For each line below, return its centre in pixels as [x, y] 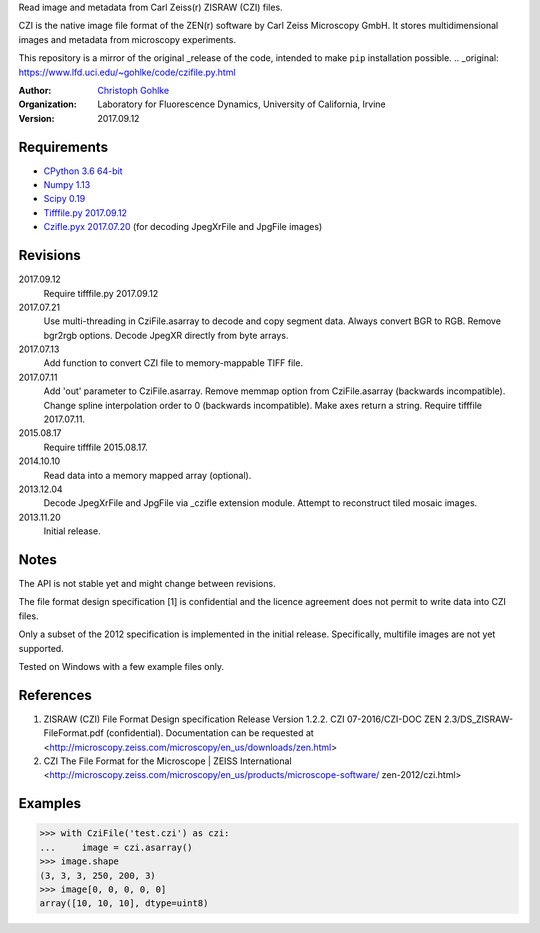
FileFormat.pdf [73, 733]
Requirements [63, 146]
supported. [41, 648]
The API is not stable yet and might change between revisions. [147, 584]
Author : [35, 90]
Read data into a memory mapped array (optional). [147, 475]
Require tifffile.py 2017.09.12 [101, 293]
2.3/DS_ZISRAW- [478, 719]
